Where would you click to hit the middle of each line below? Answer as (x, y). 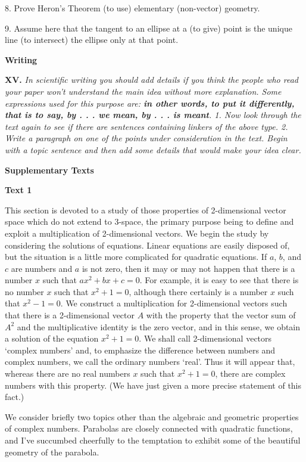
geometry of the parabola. (52, 452)
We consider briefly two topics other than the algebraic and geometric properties (152, 416)
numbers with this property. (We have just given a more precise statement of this (153, 385)
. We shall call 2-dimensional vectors (205, 338)
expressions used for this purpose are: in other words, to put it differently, (150, 103)
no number (24, 291)
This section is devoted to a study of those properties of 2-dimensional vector (146, 210)
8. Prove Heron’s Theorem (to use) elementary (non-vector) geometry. (132, 8)
